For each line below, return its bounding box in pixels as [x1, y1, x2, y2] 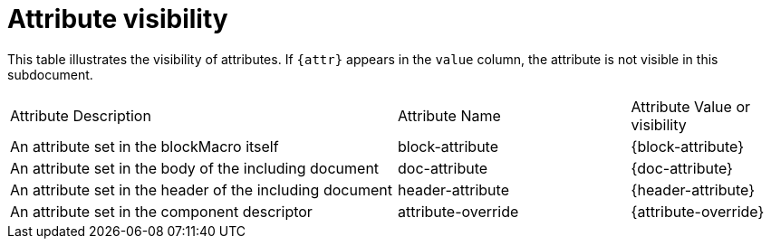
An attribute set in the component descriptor [10, 202, 313, 221]
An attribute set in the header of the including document [10, 180, 392, 199]
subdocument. [7, 66, 93, 82]
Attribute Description [10, 106, 151, 125]
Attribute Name [398, 106, 501, 125]
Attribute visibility [7, 4, 228, 34]
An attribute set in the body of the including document [10, 158, 380, 177]
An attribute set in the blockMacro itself [10, 137, 279, 156]
